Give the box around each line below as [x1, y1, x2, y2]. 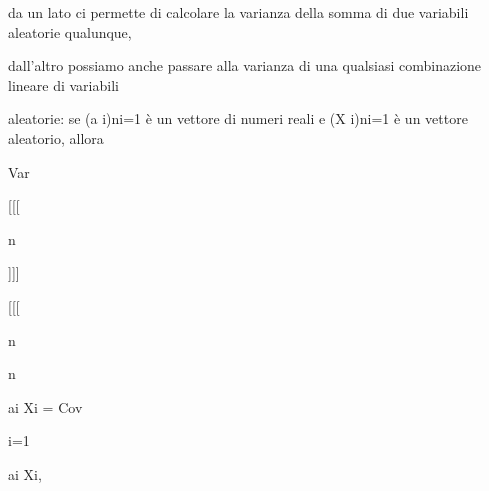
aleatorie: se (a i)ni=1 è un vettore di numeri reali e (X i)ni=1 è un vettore [8, 108, 468, 129]
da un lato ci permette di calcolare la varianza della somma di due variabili [8, 2, 469, 22]
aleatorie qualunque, [8, 21, 132, 42]
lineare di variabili [8, 74, 119, 95]
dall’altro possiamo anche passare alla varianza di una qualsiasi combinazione [8, 55, 482, 76]
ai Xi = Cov [8, 396, 83, 417]
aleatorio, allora [8, 127, 104, 148]
